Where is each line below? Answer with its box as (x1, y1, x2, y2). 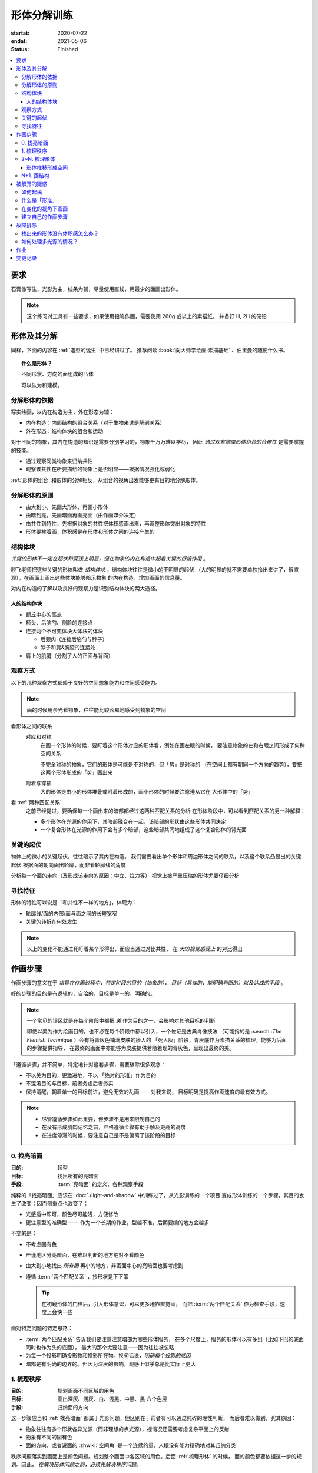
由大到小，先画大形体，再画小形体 (25, 503, 108, 510)
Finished (57, 46, 78, 53)
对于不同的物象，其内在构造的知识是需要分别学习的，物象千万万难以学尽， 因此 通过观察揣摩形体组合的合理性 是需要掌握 (11, 438, 304, 445)
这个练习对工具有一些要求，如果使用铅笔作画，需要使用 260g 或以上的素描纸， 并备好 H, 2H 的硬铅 (26, 312, 267, 319)
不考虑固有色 (25, 1240, 57, 1247)
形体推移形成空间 (26, 164, 68, 171)
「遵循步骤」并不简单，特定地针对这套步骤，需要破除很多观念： (11, 1061, 166, 1068)
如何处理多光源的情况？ (21, 238, 78, 245)
